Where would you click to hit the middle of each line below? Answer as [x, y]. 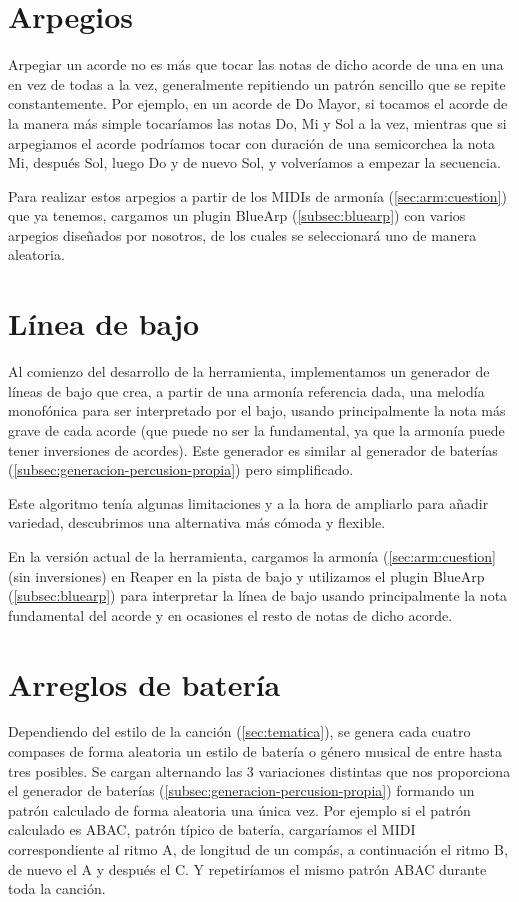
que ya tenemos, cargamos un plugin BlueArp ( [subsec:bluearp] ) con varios [237, 215]
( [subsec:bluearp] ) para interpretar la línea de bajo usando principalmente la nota [258, 595]
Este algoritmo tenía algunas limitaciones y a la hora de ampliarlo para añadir [248, 502]
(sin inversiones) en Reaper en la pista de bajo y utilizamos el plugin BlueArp [246, 575]
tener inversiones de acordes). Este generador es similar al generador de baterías [253, 449]
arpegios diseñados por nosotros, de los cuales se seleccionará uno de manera [242, 234]
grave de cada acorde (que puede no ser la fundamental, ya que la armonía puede [256, 429]
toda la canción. [57, 888]
